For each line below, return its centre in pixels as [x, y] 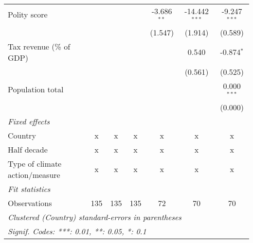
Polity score [28, 15]
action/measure [34, 174]
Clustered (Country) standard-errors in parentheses [95, 217]
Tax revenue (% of [39, 46]
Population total [36, 89]
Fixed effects [29, 121]
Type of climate [35, 163]
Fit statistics [29, 189]
